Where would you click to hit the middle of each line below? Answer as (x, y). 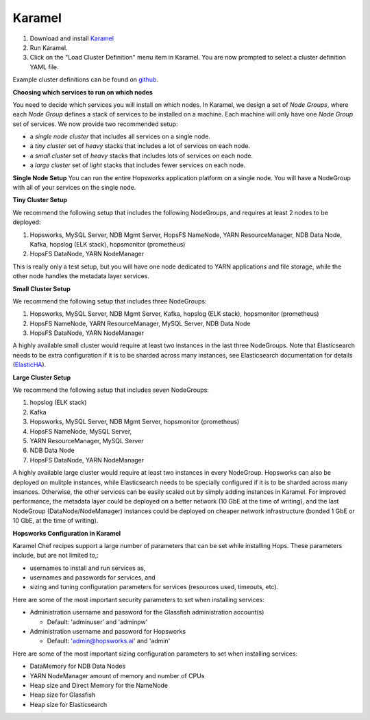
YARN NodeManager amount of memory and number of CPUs (117, 675)
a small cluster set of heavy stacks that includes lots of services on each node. (141, 156)
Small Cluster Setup (42, 288)
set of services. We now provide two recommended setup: (95, 124)
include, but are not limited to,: (56, 556)
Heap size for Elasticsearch (69, 704)
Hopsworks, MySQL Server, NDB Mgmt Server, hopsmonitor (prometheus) (135, 422)
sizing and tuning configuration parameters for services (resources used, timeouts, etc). (154, 587)
